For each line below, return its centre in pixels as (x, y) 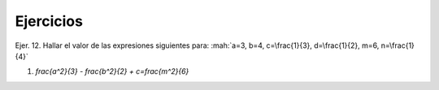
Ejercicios (49, 21)
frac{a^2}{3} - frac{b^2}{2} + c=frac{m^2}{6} (112, 71)
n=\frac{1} (398, 45)
